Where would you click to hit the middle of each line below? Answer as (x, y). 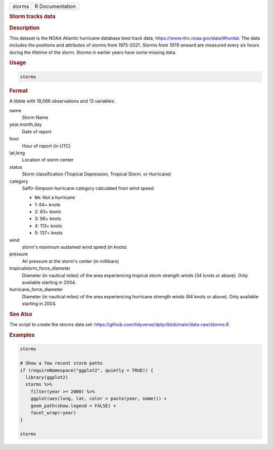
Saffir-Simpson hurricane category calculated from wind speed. (88, 188)
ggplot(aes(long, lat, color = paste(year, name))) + (99, 399)
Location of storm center (48, 160)
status (16, 167)
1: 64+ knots (48, 204)
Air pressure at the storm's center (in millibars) (71, 261)
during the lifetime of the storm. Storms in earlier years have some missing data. (93, 52)
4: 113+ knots (49, 226)
